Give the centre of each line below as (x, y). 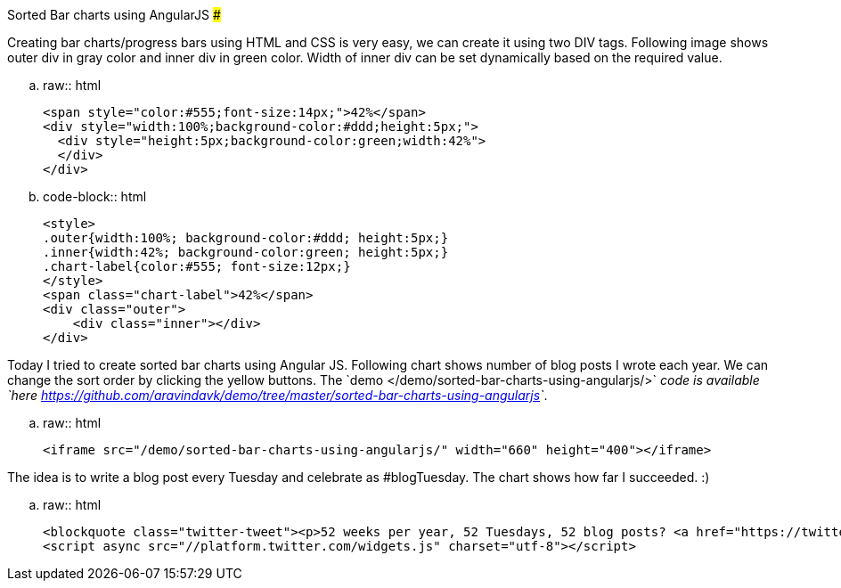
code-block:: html (95, 196)
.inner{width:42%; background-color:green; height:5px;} (246, 252)
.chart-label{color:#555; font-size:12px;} (197, 266)
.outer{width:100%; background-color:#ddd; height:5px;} (246, 238)
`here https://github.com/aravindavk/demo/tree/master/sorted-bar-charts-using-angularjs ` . (278, 395)
